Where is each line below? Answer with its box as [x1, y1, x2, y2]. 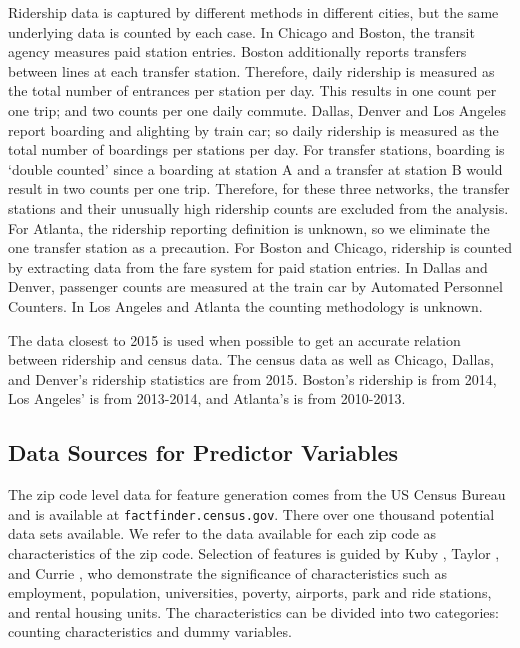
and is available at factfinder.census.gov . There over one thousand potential [8, 503, 495, 524]
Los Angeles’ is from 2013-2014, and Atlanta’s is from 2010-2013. [8, 388, 406, 409]
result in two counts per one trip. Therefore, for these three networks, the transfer [8, 178, 510, 199]
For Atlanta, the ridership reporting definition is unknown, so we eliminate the [8, 217, 490, 238]
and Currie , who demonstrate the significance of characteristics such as [8, 562, 447, 583]
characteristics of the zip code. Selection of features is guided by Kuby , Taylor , [8, 542, 500, 563]
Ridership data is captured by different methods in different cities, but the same [8, 2, 499, 22]
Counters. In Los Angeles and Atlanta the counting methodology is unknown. [8, 295, 483, 316]
